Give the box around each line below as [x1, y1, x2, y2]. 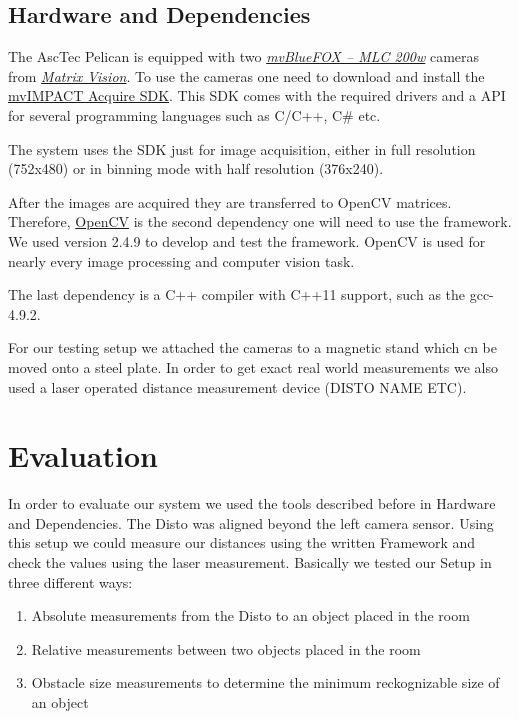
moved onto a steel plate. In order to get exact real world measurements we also [8, 356, 499, 377]
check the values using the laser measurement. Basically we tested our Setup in [8, 552, 492, 573]
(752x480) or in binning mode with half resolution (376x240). [8, 158, 384, 179]
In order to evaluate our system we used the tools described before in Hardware [8, 493, 496, 514]
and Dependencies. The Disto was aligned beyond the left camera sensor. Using [8, 512, 494, 533]
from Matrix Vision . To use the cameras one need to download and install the [8, 65, 485, 86]
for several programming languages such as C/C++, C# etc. [8, 104, 381, 125]
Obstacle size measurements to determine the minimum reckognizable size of [31, 672, 500, 693]
